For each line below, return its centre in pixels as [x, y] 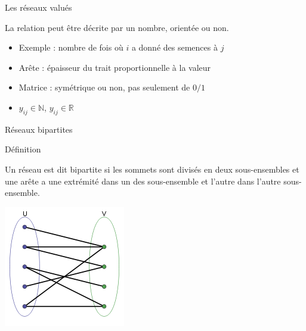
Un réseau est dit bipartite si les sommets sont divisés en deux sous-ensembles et [152, 169]
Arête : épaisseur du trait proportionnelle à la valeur [115, 67]
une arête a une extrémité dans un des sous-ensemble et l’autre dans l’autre [143, 181]
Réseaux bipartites [39, 129]
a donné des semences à [174, 47]
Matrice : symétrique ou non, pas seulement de [104, 87]
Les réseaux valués [38, 7]
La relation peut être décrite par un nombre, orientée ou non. [117, 27]
